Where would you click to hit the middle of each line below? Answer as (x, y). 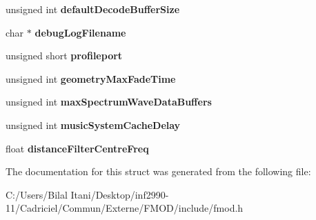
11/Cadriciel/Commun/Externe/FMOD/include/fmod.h (125, 208)
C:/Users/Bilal (37, 194)
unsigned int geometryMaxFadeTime (91, 78)
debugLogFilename (80, 32)
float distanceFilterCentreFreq (77, 148)
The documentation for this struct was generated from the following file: (158, 171)
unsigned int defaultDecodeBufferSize (93, 9)
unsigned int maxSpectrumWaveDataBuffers (109, 102)
